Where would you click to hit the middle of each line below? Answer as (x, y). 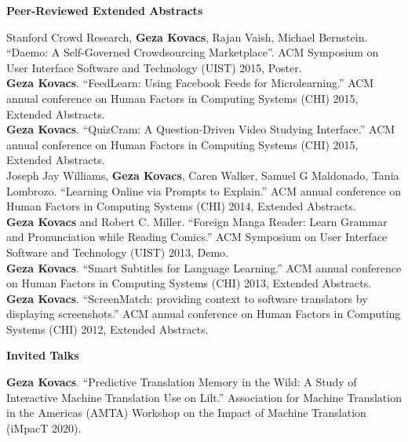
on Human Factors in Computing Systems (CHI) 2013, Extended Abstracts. (189, 283)
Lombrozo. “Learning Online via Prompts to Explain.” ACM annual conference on (204, 190)
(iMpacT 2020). (44, 427)
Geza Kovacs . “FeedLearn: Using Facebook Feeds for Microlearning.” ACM (190, 83)
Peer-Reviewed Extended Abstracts (105, 10)
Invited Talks (43, 355)
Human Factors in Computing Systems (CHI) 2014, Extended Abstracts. (181, 206)
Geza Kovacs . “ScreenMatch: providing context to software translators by (187, 298)
